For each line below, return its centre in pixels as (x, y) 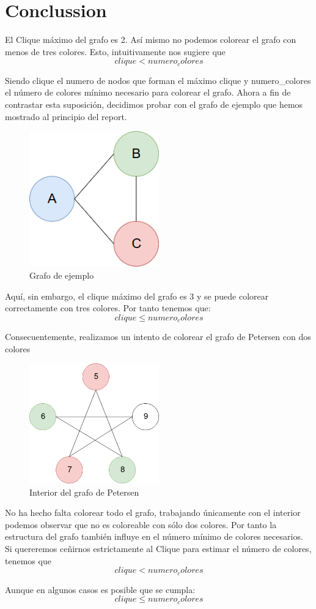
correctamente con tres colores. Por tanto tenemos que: (108, 308)
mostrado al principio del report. (66, 116)
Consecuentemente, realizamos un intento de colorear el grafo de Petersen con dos (158, 337)
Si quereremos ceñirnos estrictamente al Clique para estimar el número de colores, (158, 549)
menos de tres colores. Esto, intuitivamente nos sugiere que (115, 51)
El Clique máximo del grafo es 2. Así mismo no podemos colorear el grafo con (151, 40)
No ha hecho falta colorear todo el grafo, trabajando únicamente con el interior (153, 513)
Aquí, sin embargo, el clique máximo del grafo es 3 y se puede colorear (137, 296)
